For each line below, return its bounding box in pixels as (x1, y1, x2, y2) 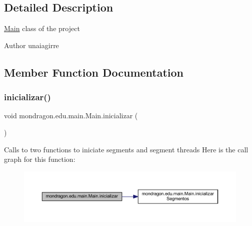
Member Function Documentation (4, 64, 184, 80)
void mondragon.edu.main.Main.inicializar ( (4, 110, 138, 121)
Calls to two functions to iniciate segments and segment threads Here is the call (4, 144, 248, 154)
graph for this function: (4, 154, 75, 164)
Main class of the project (4, 23, 80, 34)
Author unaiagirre (4, 40, 59, 50)
